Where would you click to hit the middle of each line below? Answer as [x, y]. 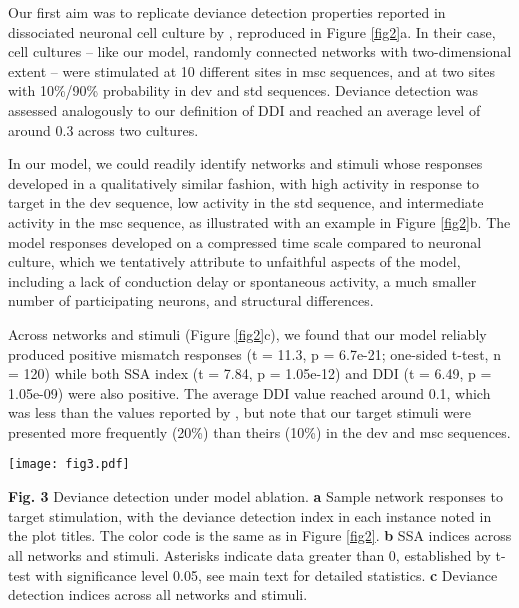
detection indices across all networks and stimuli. [158, 594]
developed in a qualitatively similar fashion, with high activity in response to [243, 182]
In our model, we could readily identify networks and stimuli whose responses [245, 163]
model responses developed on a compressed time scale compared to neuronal [245, 241]
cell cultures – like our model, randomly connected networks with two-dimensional [260, 51]
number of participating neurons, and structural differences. [191, 300]
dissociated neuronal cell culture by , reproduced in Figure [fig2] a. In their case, [252, 31]
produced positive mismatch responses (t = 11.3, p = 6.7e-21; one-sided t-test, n [254, 353]
